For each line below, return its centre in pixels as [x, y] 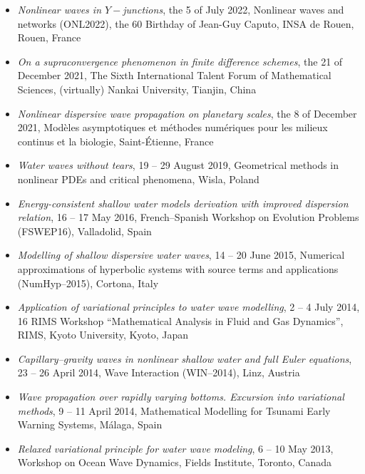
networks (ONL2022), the [73, 23]
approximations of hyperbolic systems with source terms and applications [178, 268]
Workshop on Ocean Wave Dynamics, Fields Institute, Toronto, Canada [175, 462]
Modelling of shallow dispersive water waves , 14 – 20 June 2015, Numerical [181, 255]
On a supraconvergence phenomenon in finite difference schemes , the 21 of [180, 61]
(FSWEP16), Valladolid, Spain [84, 231]
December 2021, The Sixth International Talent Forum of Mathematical [174, 75]
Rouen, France [49, 37]
